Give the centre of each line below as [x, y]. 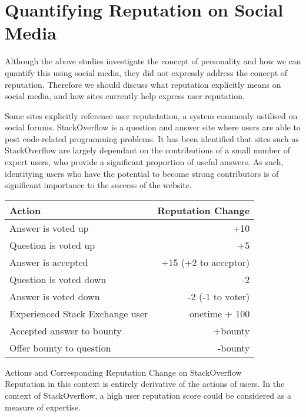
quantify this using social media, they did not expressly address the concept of [146, 72]
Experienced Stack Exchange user [79, 313]
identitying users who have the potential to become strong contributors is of [142, 173]
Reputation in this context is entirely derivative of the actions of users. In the [145, 384]
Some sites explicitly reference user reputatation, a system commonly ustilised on [151, 115]
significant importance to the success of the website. [98, 185]
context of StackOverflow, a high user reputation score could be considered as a [148, 395]
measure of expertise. [43, 407]
